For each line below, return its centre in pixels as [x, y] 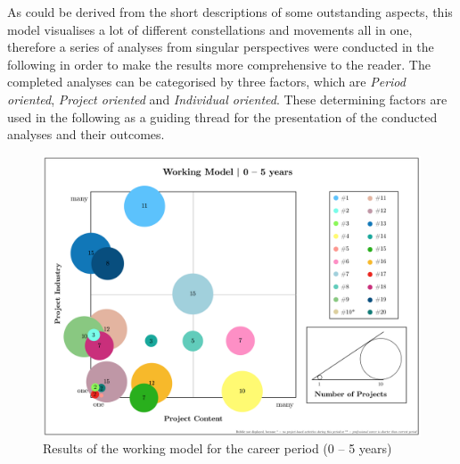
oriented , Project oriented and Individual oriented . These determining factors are [227, 99]
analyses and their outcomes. [86, 134]
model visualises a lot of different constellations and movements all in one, [210, 29]
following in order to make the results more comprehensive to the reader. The [219, 64]
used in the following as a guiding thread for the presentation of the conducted [222, 116]
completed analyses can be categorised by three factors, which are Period [206, 82]
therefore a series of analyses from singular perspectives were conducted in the [221, 47]
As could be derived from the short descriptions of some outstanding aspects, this [230, 12]
